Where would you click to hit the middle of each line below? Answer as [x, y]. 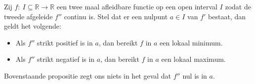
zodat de [238, 6]
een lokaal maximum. [193, 59]
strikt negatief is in [66, 59]
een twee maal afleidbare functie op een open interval [137, 6]
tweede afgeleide [28, 16]
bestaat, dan [227, 16]
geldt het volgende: [33, 26]
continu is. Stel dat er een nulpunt [116, 16]
